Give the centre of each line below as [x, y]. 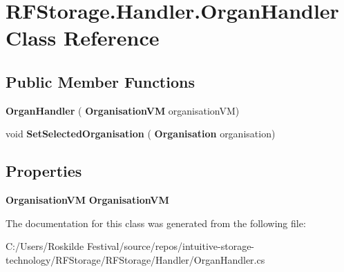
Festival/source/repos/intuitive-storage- [171, 246]
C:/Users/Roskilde [45, 246]
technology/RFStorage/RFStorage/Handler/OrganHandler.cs [135, 259]
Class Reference [83, 38]
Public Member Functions [100, 81]
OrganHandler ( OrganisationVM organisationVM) [123, 110]
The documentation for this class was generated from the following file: [156, 223]
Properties [44, 171]
